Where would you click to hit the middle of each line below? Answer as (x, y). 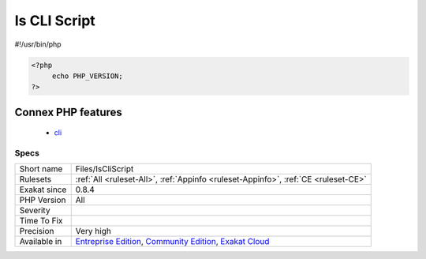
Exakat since (43, 190)
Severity (35, 211)
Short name (41, 169)
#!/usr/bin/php (38, 44)
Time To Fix (41, 221)
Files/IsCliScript (105, 169)
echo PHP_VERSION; (88, 76)
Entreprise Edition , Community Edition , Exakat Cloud (172, 242)
